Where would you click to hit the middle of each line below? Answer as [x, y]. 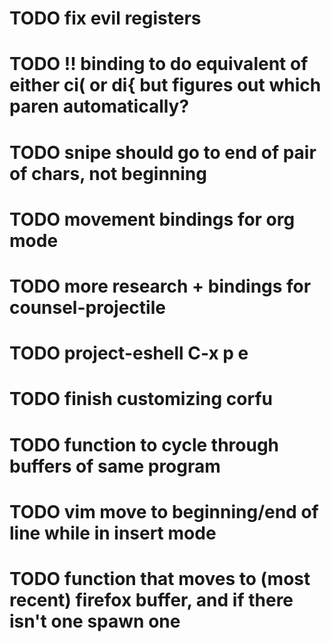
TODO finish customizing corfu [141, 399]
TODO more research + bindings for [160, 286]
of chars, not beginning [108, 173]
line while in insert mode [113, 533]
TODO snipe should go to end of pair [163, 152]
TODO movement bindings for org [152, 219]
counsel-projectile [87, 307]
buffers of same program [115, 466]
